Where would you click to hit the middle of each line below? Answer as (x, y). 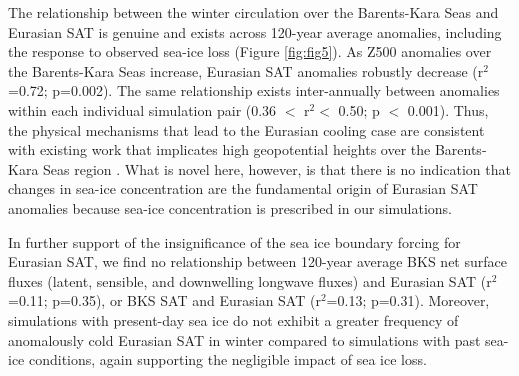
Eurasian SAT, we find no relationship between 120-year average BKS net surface (257, 261)
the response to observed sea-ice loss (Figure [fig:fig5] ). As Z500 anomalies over (250, 51)
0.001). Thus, (448, 109)
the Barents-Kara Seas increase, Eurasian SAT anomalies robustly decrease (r (246, 70)
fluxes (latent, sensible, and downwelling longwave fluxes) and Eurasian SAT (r (250, 280)
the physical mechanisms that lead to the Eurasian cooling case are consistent (246, 129)
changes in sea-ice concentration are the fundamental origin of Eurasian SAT (243, 188)
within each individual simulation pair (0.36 (142, 109)
